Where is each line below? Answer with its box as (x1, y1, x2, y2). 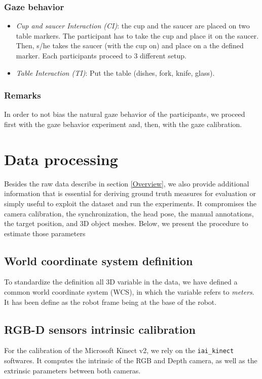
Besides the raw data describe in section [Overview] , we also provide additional (4, 178, 249, 188)
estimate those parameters (4, 228, 86, 238)
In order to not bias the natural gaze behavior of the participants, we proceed (4, 109, 245, 119)
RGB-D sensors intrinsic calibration (4, 321, 196, 337)
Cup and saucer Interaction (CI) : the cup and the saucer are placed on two (16, 20, 250, 31)
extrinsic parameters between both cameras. (4, 365, 141, 375)
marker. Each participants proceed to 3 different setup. (16, 50, 186, 60)
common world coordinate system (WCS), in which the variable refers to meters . (4, 287, 254, 297)
